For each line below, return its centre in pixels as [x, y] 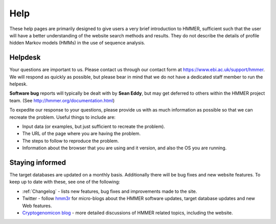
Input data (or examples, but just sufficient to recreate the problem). [94, 126]
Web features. [37, 206]
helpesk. [18, 84]
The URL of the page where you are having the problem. [82, 133]
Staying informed [38, 162]
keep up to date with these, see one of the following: [65, 182]
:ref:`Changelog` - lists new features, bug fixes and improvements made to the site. [110, 191]
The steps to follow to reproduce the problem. [71, 141]
